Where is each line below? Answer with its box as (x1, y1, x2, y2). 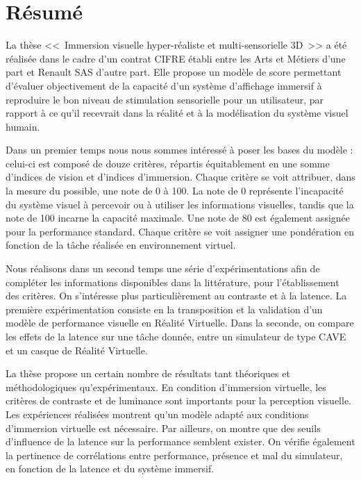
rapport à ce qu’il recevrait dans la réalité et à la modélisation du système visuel (6, 106, 349, 120)
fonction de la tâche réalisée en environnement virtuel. (6, 238, 236, 252)
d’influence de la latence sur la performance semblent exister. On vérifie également (6, 434, 355, 449)
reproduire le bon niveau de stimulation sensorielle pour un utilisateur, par (6, 92, 324, 106)
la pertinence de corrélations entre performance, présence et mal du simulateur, (6, 447, 343, 462)
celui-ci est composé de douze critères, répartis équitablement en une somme (6, 156, 330, 170)
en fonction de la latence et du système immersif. (6, 461, 215, 476)
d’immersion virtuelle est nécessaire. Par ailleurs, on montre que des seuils (6, 420, 321, 435)
